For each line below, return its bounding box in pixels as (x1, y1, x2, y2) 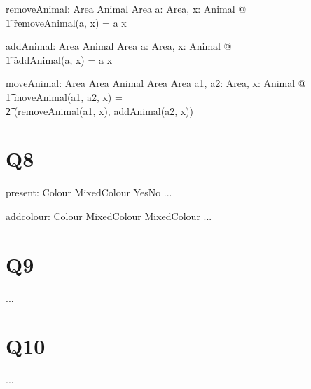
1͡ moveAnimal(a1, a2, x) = (6, 89, 123, 104)
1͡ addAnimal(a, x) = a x (6, 52, 113, 67)
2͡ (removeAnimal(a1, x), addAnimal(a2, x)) (6, 103, 194, 118)
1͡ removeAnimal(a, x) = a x (6, 15, 127, 29)
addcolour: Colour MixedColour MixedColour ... (6, 208, 212, 223)
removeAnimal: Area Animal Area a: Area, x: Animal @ (6, 1, 247, 15)
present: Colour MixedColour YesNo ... (6, 185, 172, 200)
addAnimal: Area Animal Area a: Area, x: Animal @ (6, 39, 232, 53)
